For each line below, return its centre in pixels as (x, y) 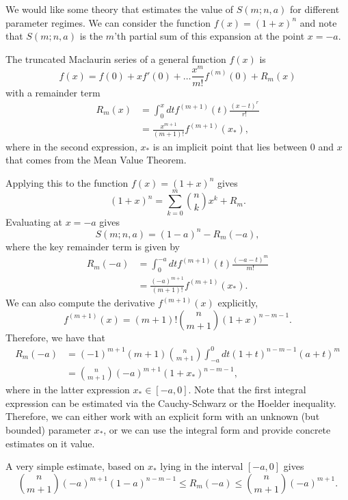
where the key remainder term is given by (93, 246)
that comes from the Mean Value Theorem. (96, 160)
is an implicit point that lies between (230, 146)
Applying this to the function (67, 182)
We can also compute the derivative (80, 303)
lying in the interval (202, 466)
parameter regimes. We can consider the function (108, 22)
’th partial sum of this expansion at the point (210, 36)
